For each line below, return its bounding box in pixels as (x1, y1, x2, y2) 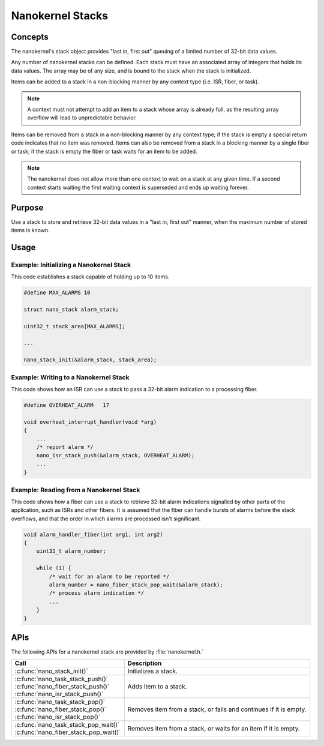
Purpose (11, 202, 44, 212)
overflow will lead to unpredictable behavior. (27, 114, 137, 121)
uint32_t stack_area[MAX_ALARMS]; (23, 323, 125, 329)
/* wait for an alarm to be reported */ (49, 573, 170, 580)
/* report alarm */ (36, 444, 94, 450)
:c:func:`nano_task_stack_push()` (14, 675, 108, 684)
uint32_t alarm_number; (36, 548, 106, 555)
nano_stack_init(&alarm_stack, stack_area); (23, 356, 157, 363)
